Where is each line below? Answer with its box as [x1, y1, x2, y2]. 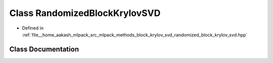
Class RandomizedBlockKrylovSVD [9, 7, 161, 18]
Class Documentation [9, 45, 79, 53]
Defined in [22, 25, 44, 31]
